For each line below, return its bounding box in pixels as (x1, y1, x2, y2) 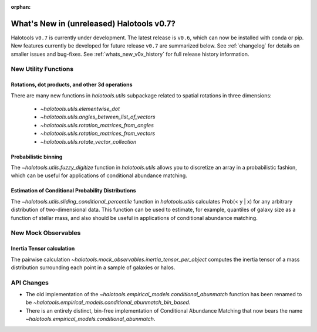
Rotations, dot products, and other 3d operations (11, 81, 133, 88)
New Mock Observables (11, 229, 81, 237)
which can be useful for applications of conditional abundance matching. (11, 172, 187, 179)
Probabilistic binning (11, 153, 63, 160)
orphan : (11, 4, 31, 10)
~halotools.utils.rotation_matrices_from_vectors (40, 130, 156, 137)
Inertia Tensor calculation (11, 245, 75, 252)
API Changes (11, 279, 49, 287)
